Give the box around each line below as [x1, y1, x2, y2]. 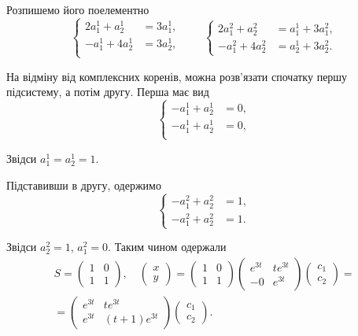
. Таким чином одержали [108, 238, 227, 255]
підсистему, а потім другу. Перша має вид [6, 83, 209, 100]
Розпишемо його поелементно [6, 2, 149, 17]
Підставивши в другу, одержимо [6, 176, 161, 193]
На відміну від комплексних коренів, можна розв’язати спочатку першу [6, 68, 348, 84]
